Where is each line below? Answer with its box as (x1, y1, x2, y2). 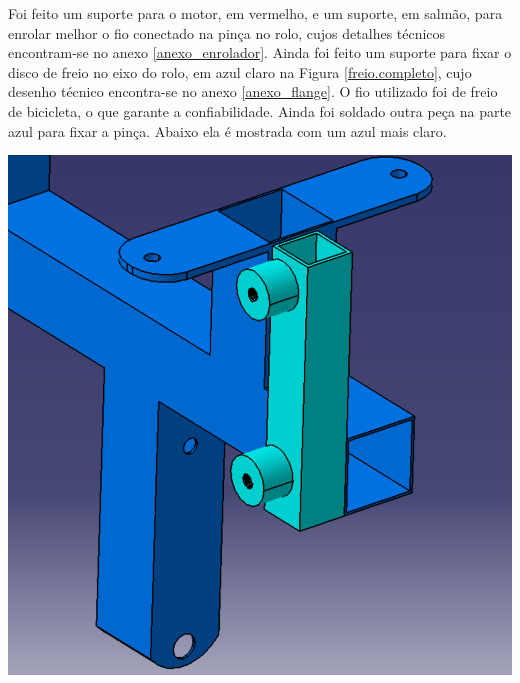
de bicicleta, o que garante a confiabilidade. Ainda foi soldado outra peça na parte (8, 100, 512, 121)
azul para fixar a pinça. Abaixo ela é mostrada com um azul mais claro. (8, 120, 447, 141)
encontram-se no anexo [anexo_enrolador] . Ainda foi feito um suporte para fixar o (8, 42, 512, 63)
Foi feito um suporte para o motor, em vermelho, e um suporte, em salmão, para (8, 3, 503, 23)
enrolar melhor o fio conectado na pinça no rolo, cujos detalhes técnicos (8, 22, 446, 43)
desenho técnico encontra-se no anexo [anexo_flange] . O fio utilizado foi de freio (8, 81, 498, 102)
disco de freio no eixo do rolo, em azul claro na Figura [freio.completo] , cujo (8, 61, 472, 82)
